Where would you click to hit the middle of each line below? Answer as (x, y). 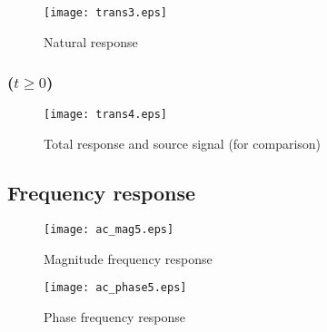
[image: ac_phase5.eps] (115, 288)
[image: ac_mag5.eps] (109, 229)
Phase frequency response (115, 316)
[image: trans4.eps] (106, 115)
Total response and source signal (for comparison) (183, 144)
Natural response (91, 41)
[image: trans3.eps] (106, 13)
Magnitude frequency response (128, 258)
